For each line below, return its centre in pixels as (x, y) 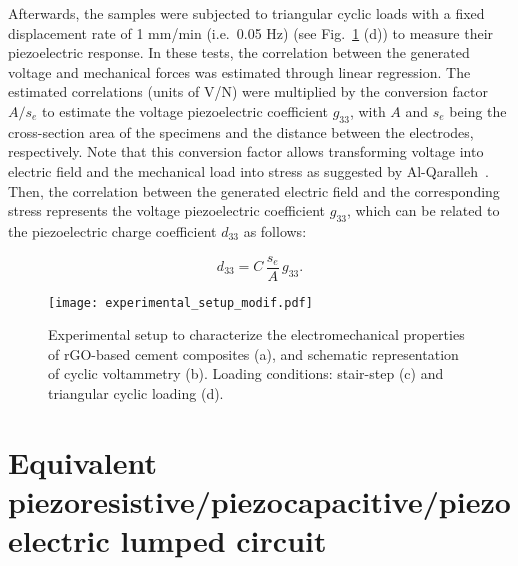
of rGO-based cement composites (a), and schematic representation (253, 353)
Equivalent (83, 461)
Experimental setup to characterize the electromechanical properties (256, 334)
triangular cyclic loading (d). (136, 393)
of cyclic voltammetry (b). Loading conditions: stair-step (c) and (246, 373)
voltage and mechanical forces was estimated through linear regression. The (239, 71)
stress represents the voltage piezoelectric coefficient (167, 210)
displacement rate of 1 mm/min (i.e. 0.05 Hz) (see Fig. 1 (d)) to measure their (251, 32)
